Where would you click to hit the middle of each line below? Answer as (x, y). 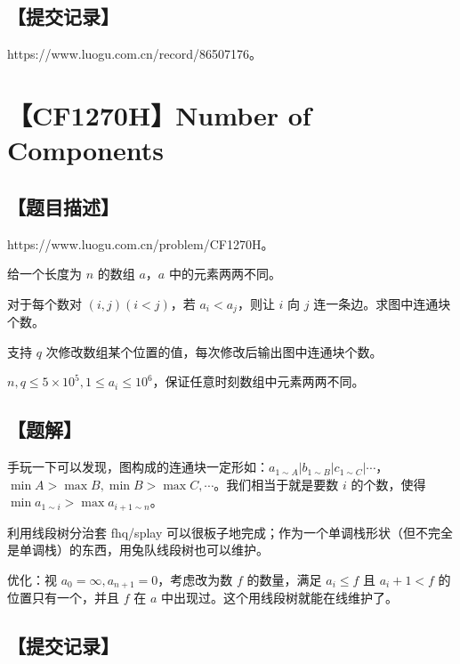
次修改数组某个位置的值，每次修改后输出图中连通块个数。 (214, 351)
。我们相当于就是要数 (276, 484)
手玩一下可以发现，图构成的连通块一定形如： (138, 467)
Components (85, 150)
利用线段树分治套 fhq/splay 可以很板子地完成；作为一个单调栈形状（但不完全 (230, 532)
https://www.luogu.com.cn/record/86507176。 (135, 54)
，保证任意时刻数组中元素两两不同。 (258, 381)
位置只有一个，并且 (63, 598)
